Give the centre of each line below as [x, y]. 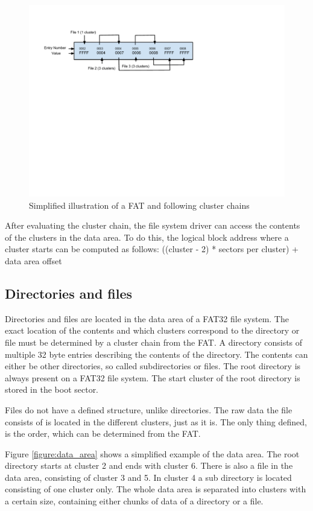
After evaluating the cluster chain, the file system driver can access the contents [153, 225]
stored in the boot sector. [52, 389]
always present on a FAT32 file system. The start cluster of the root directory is [153, 377]
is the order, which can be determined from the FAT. [103, 433]
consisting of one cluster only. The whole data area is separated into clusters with [156, 489]
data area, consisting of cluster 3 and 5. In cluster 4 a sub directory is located [148, 477]
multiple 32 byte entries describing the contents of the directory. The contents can [156, 354]
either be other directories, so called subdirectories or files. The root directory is [153, 366]
